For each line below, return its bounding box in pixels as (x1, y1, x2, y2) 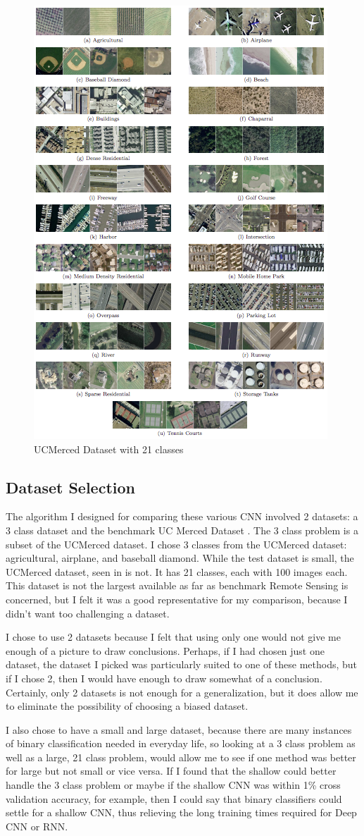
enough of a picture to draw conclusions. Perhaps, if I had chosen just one (6, 643, 325, 658)
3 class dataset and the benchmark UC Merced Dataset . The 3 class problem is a (6, 522, 358, 537)
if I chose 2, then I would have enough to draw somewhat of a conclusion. (6, 670, 322, 685)
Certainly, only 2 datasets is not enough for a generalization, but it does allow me (6, 684, 358, 699)
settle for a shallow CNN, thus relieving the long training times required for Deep (6, 805, 357, 820)
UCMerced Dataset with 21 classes (34, 441, 184, 456)
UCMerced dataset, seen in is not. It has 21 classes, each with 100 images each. (6, 564, 348, 579)
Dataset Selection (6, 476, 135, 498)
